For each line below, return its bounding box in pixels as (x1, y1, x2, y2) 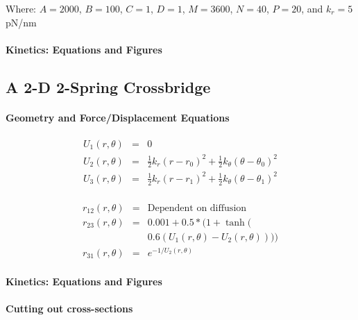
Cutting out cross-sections (6, 301, 133, 315)
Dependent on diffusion (147, 203, 247, 213)
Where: (6, 1, 36, 15)
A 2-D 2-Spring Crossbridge (6, 76, 211, 97)
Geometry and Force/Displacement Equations (6, 110, 230, 124)
